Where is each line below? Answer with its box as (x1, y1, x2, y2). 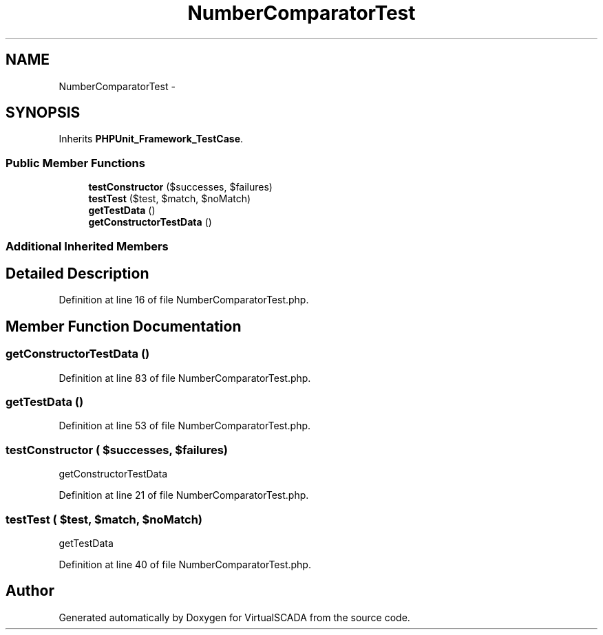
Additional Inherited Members (6, 239, 169, 253)
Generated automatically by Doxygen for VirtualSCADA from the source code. (59, 611, 410, 623)
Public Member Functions (6, 155, 145, 170)
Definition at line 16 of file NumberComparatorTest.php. (59, 294, 309, 306)
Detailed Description (6, 264, 149, 282)
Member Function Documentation (6, 317, 242, 335)
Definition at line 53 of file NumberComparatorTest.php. (59, 420, 311, 432)
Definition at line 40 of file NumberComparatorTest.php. (59, 558, 311, 570)
